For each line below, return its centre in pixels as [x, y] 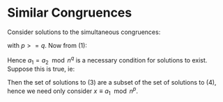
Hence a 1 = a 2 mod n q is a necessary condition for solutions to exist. [107, 60]
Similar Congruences [70, 13]
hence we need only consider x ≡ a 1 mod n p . [72, 91]
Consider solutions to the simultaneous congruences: [84, 32]
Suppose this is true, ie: [41, 69]
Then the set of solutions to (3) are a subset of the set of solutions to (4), [112, 83]
